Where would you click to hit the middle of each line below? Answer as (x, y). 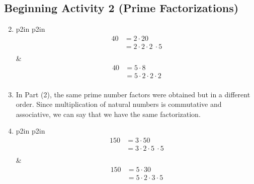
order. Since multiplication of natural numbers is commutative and (119, 104)
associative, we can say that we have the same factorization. (108, 114)
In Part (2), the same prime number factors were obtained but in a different (133, 94)
